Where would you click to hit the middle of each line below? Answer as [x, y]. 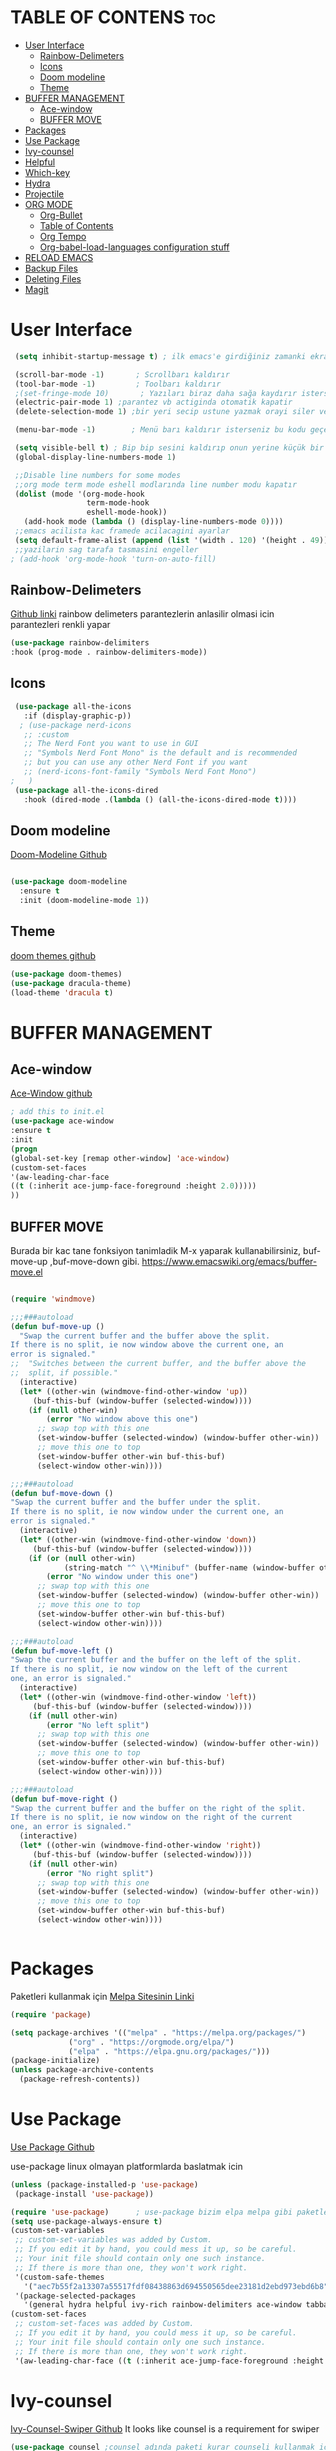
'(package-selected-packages [75, 2296]
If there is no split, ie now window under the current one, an [147, 1512]
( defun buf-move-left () [62, 1651]
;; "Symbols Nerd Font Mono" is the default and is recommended [160, 753]
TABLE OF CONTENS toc [113, 17]
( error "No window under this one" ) [122, 1577]
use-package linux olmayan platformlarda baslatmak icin [126, 2166]
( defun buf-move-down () [62, 1493]
